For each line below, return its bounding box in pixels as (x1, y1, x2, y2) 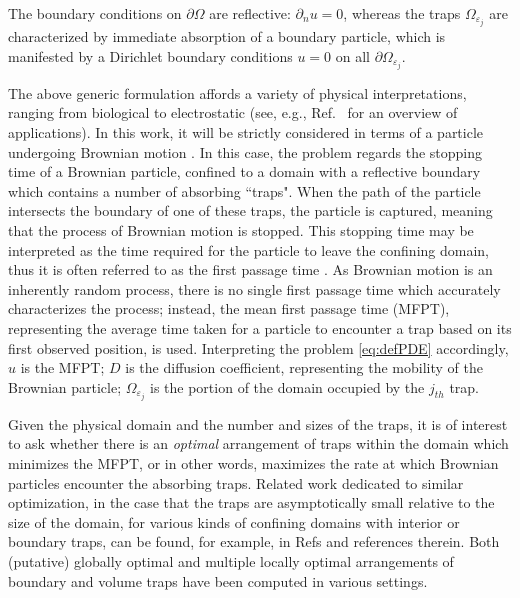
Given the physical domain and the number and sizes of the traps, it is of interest (8, 413, 508, 434)
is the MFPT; (20, 357, 105, 378)
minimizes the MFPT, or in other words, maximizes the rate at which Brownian (8, 452, 499, 473)
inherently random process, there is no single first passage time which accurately (8, 278, 501, 299)
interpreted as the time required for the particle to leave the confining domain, (8, 239, 489, 260)
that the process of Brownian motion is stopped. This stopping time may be (8, 219, 474, 240)
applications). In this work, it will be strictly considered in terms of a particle (8, 121, 484, 142)
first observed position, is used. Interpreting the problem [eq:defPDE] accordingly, (8, 337, 509, 358)
